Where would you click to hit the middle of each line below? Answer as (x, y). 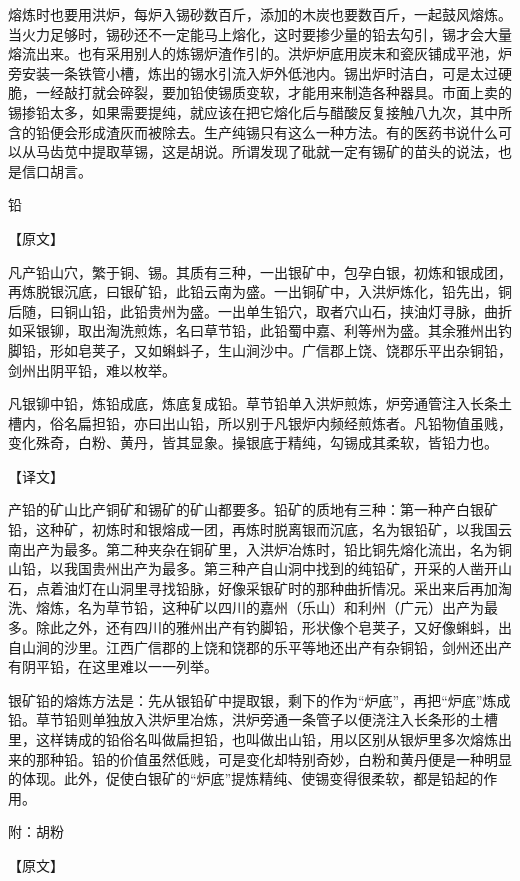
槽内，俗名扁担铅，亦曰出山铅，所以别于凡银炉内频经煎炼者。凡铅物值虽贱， (260, 422)
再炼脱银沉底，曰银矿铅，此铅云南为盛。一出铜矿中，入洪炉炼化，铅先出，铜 (260, 291)
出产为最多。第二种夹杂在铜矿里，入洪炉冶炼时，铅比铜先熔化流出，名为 (259, 548)
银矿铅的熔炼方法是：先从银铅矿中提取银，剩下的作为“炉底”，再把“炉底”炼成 (259, 699)
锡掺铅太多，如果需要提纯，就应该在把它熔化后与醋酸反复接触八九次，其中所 (260, 111)
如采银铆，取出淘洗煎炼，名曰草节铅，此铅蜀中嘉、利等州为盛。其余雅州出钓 (260, 330)
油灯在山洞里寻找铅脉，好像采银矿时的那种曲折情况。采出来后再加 (280, 587)
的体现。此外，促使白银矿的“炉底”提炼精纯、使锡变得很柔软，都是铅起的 (246, 778)
